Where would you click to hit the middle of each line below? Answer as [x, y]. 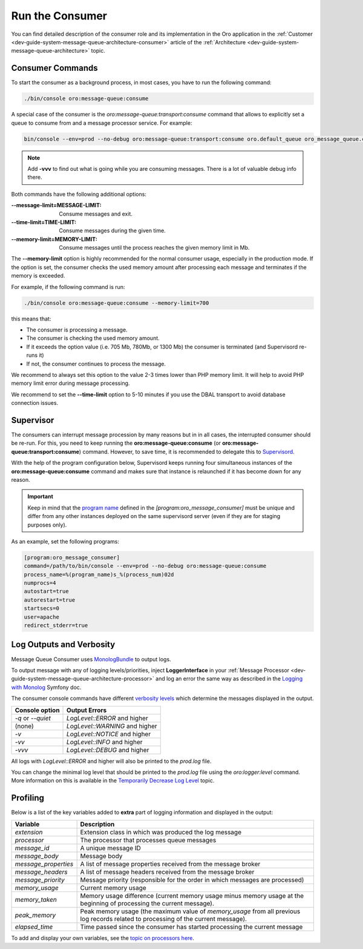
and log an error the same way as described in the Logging [229, 679]
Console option [37, 710]
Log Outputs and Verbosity [63, 644]
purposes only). [47, 525]
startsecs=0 [42, 608]
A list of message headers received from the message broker [167, 871]
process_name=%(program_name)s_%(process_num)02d [99, 574]
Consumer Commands [54, 68]
